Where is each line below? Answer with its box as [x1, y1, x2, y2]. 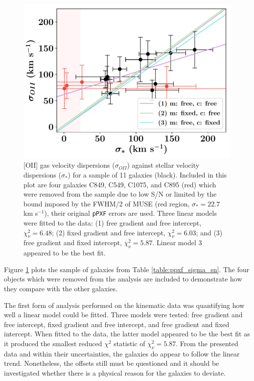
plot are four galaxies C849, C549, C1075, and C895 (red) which [23, 179, 216, 189]
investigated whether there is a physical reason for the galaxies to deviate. [4, 368, 226, 378]
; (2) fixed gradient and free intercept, [52, 227, 165, 237]
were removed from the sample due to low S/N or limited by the [23, 189, 217, 199]
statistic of [114, 338, 145, 349]
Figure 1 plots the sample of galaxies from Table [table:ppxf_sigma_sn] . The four [4, 264, 250, 274]
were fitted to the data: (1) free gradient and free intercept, [23, 218, 202, 228]
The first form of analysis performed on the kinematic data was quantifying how [4, 300, 245, 310]
